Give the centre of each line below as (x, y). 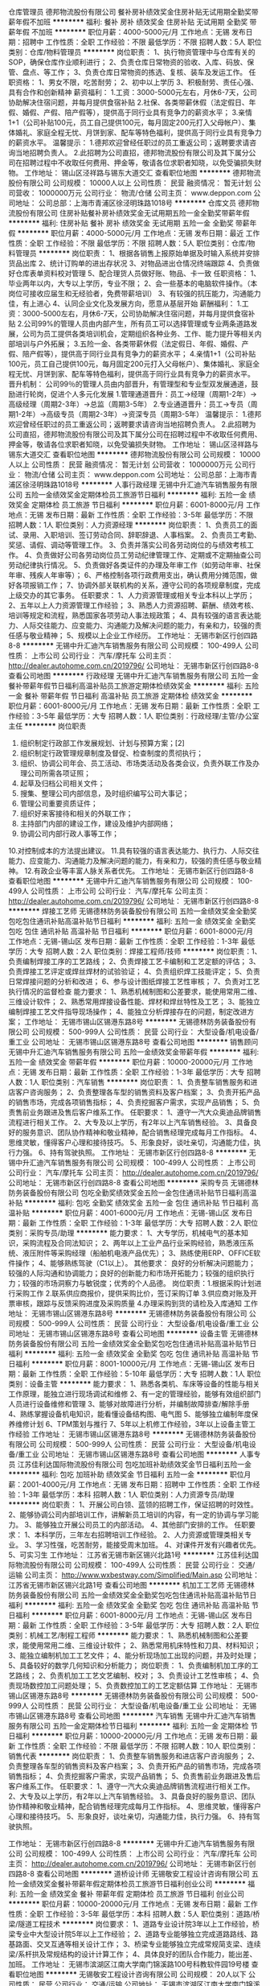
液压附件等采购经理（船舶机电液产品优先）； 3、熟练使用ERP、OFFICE (138, 1253)
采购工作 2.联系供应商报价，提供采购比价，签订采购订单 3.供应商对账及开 (136, 1293)
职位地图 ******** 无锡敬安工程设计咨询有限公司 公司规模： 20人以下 (131, 1974)
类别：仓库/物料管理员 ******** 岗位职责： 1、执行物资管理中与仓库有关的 (132, 52)
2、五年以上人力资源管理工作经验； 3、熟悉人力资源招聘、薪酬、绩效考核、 (133, 605)
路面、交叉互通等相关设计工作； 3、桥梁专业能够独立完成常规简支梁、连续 (138, 1944)
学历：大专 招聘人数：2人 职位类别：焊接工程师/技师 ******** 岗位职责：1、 (135, 951)
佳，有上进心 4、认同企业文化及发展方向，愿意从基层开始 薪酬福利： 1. (125, 303)
